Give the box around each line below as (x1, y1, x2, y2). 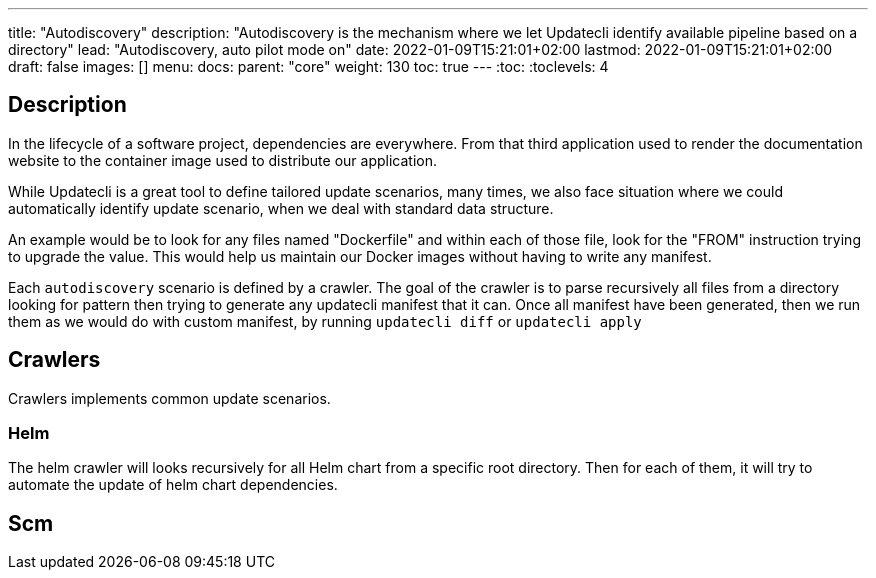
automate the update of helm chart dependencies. (8, 476, 338, 494)
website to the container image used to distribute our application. (8, 151, 437, 169)
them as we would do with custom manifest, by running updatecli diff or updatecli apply (8, 312, 642, 330)
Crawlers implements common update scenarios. (8, 389, 331, 407)
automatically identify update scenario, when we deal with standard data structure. (8, 199, 554, 217)
